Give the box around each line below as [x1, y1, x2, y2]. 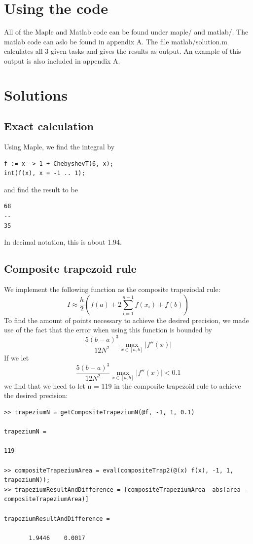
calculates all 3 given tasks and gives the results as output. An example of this [4, 46, 241, 56]
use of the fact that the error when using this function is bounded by [4, 325, 213, 335]
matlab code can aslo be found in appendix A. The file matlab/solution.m [4, 36, 227, 46]
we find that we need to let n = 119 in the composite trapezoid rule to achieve [4, 380, 241, 391]
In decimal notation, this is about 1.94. [4, 237, 122, 247]
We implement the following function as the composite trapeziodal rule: [4, 284, 220, 294]
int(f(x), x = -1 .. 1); [4, 170, 85, 177]
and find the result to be [4, 184, 78, 194]
